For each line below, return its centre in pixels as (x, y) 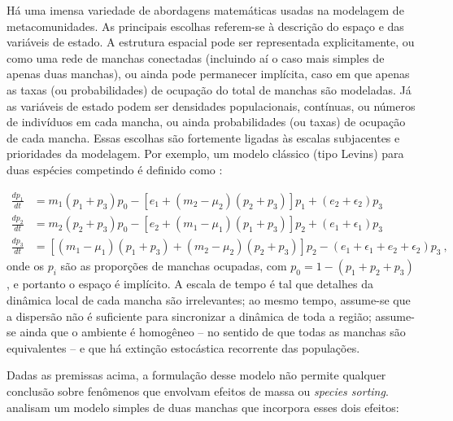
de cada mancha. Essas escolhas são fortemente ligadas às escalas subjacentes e (203, 137)
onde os (25, 266)
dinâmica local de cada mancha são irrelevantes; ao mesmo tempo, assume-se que (209, 300)
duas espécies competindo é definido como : (115, 169)
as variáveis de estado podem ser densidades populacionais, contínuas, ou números (211, 105)
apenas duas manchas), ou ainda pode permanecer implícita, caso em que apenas (208, 74)
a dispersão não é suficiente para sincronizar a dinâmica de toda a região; (189, 316)
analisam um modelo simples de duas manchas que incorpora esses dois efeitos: (203, 407)
